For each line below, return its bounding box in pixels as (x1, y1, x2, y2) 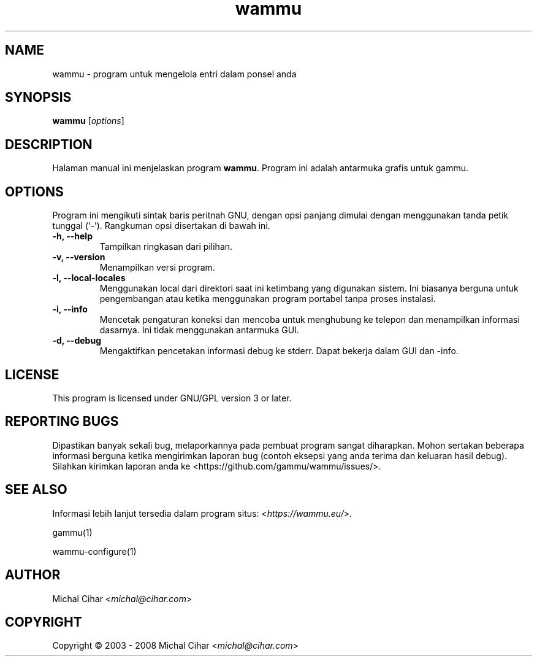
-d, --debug (52, 335, 101, 346)
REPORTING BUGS (5, 414, 119, 430)
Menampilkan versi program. (99, 262, 215, 273)
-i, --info (52, 304, 88, 315)
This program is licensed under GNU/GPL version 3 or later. (52, 392, 292, 403)
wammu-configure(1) (52, 546, 137, 557)
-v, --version (52, 252, 105, 263)
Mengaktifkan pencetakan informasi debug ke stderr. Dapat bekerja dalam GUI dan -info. (99, 346, 459, 357)
